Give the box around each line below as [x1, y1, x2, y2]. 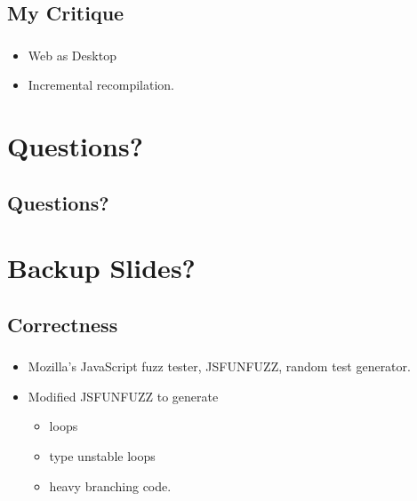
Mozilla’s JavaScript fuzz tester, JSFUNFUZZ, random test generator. [28, 357, 411, 376]
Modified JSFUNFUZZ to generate [28, 386, 219, 405]
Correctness [7, 310, 118, 338]
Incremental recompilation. [28, 76, 174, 94]
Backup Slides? [7, 250, 196, 286]
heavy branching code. [49, 476, 172, 495]
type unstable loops [49, 446, 156, 465]
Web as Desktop [28, 45, 116, 64]
